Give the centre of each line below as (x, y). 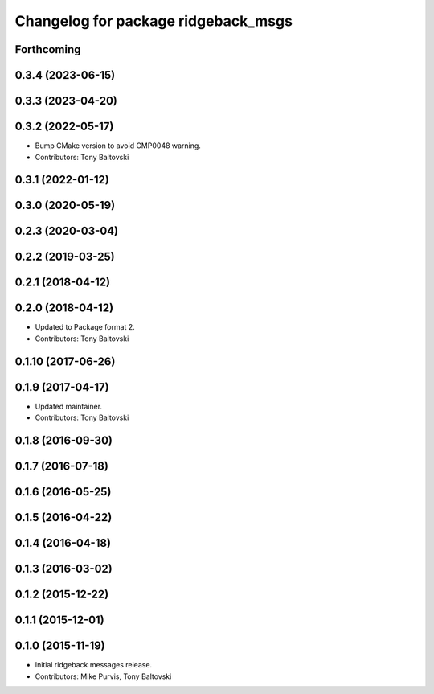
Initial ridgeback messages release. (94, 665)
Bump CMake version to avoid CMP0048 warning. (118, 146)
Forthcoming (48, 49)
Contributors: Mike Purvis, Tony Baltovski (103, 676)
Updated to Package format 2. (85, 327)
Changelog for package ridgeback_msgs (154, 21)
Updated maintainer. (69, 406)
